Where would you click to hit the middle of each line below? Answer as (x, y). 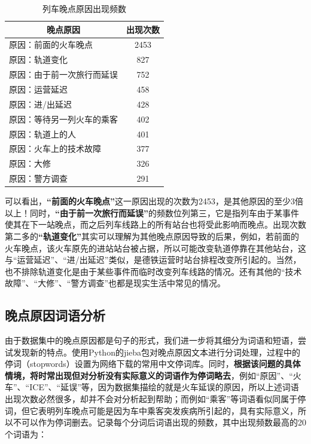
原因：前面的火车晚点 (51, 45)
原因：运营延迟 (38, 89)
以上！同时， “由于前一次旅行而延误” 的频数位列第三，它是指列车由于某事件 (152, 212)
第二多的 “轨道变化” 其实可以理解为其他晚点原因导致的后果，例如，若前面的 (152, 236)
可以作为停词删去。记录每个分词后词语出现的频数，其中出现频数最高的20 (164, 422)
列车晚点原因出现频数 (84, 8)
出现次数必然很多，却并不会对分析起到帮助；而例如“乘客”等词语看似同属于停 (155, 399)
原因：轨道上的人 (42, 134)
